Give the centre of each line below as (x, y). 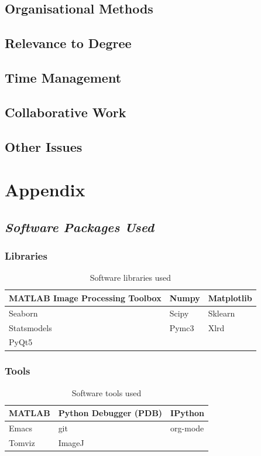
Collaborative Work (66, 112)
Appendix (45, 190)
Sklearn (221, 313)
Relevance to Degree (68, 43)
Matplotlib (230, 297)
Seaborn (23, 313)
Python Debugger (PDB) (110, 413)
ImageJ (71, 443)
